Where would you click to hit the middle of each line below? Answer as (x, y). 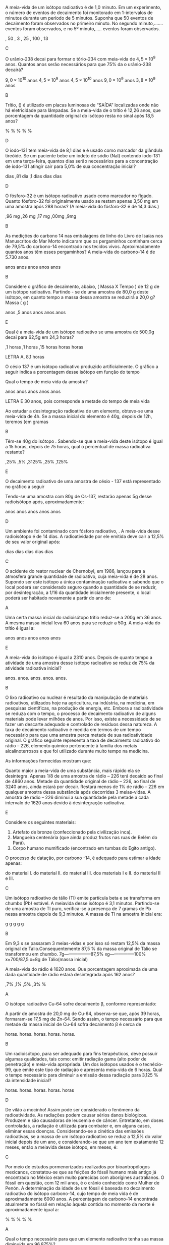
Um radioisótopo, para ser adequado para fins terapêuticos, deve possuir (81, 1054)
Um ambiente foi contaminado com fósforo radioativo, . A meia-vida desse (83, 531)
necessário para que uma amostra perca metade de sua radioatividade (79, 735)
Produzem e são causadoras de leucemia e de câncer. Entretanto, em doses (84, 1120)
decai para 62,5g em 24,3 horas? (40, 337)
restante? (15, 452)
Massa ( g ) (17, 303)
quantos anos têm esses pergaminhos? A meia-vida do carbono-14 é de (80, 252)
